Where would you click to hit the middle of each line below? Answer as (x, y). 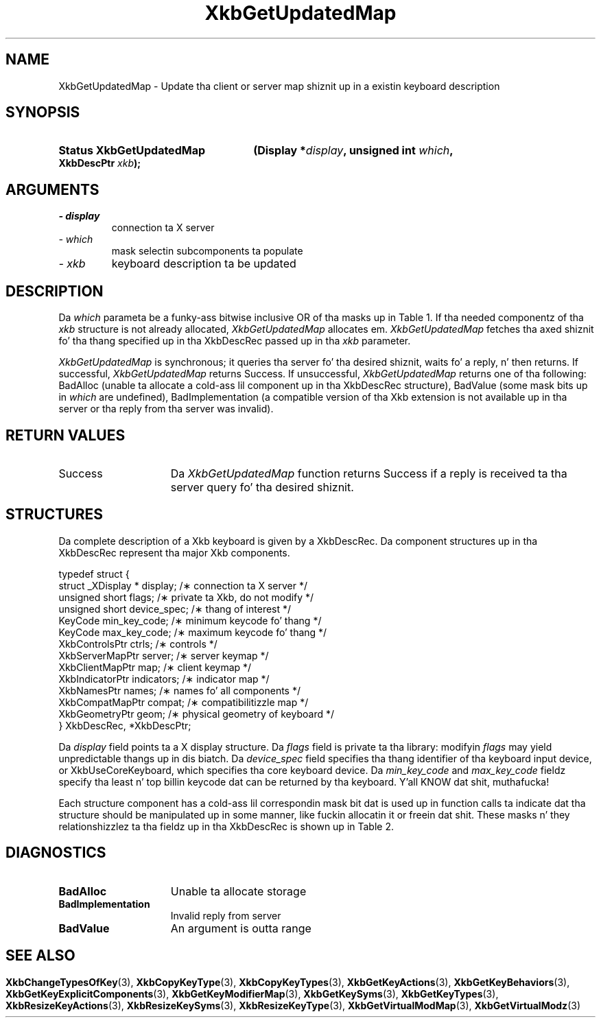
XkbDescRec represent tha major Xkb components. (174, 552)
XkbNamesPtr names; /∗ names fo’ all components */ (180, 690)
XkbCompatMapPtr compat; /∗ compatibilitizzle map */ (184, 702)
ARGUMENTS (52, 189)
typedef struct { (94, 574)
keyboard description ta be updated (204, 264)
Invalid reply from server (226, 915)
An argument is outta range (241, 928)
